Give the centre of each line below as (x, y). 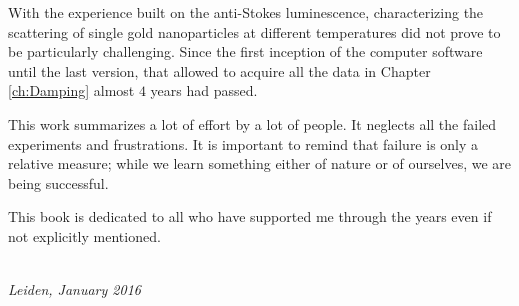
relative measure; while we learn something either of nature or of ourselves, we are (260, 163)
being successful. (58, 182)
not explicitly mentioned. (84, 235)
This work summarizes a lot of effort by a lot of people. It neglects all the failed (252, 123)
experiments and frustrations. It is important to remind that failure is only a (243, 143)
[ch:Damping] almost (71, 90)
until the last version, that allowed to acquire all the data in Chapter (219, 70)
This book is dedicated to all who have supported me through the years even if (250, 216)
